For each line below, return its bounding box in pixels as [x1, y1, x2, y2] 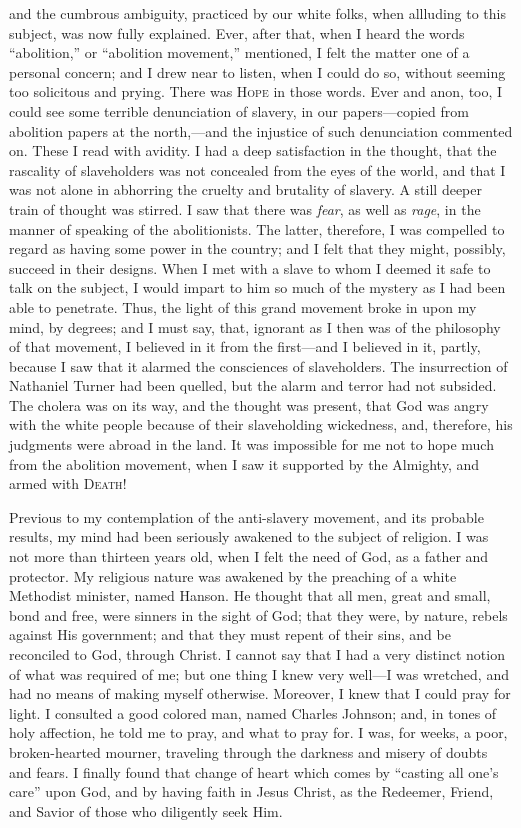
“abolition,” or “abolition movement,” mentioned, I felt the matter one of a [9, 42, 470, 63]
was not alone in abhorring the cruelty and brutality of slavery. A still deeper [9, 179, 483, 200]
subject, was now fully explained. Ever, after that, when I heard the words [9, 22, 465, 43]
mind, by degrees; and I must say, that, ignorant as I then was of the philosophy [9, 316, 501, 337]
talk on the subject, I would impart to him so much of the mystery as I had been [9, 277, 506, 298]
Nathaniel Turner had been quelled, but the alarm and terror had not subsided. [9, 375, 497, 396]
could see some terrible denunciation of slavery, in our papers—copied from [9, 100, 469, 121]
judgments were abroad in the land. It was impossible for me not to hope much [9, 434, 494, 455]
